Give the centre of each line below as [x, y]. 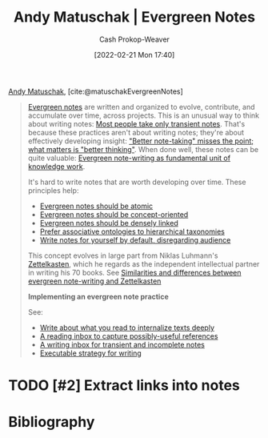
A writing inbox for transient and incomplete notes [122, 344]
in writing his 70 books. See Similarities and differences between [134, 272]
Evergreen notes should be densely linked [109, 223]
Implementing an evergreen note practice [98, 296]
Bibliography [52, 422]
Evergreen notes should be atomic [96, 206]
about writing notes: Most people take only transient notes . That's [136, 123]
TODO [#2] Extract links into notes [124, 386]
